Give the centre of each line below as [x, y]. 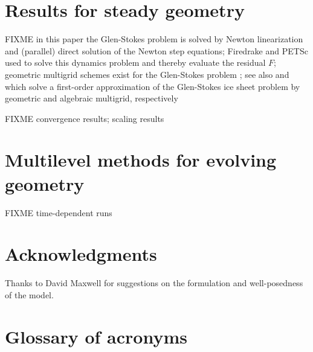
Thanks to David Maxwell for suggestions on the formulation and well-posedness [154, 283]
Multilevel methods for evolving [141, 160]
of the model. [29, 294]
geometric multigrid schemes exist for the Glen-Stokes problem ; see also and [147, 74]
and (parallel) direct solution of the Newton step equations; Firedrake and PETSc [156, 50]
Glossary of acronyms [96, 336]
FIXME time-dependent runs [59, 212]
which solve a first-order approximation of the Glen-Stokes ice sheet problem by [153, 86]
